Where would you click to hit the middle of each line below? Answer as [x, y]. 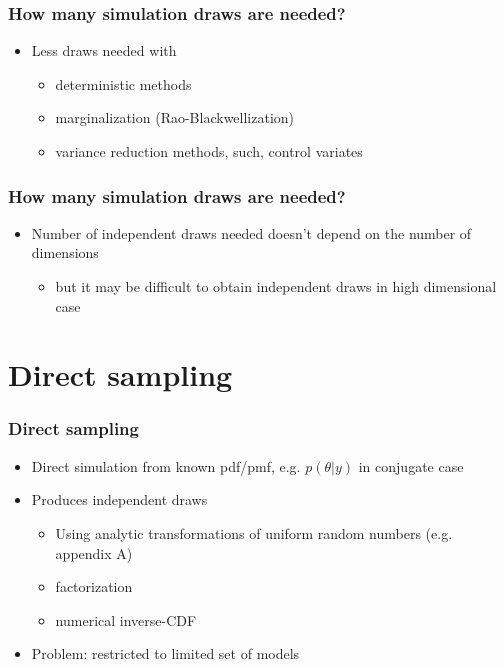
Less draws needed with [104, 50]
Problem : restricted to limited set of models [165, 653]
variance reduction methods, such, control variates [209, 151]
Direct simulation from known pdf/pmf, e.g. [166, 465]
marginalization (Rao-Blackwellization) [175, 117]
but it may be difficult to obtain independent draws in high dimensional [276, 286]
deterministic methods [123, 83]
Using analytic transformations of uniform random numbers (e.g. [254, 532]
